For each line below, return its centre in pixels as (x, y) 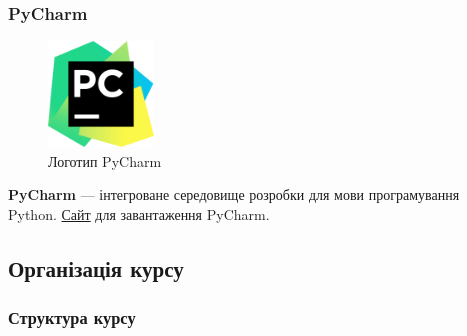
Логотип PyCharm (105, 160)
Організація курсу (96, 267)
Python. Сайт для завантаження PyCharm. (139, 214)
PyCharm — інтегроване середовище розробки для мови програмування (234, 194)
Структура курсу (72, 317)
